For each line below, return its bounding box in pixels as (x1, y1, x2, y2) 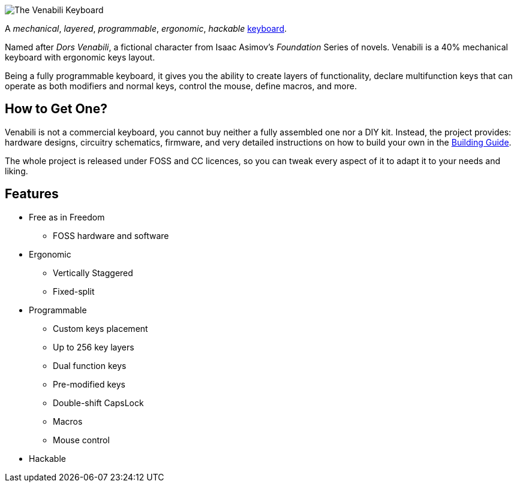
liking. (5, 165, 28, 176)
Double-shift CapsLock (53, 397, 144, 408)
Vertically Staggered (53, 267, 133, 278)
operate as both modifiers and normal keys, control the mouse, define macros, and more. (5, 81, 357, 91)
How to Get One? (5, 101, 107, 117)
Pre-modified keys (53, 379, 125, 389)
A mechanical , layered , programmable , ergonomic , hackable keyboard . (5, 23, 287, 34)
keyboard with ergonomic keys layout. (5, 52, 155, 62)
